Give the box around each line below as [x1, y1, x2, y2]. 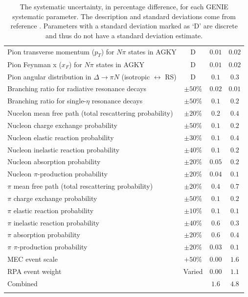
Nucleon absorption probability [7, 156, 101, 167]
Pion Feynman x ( [7, 59, 62, 69]
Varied [183, 266, 203, 276]
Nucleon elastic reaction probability [7, 132, 114, 142]
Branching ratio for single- [7, 96, 87, 106]
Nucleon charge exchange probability [7, 120, 117, 130]
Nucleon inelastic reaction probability [7, 144, 120, 154]
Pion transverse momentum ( [7, 46, 95, 56]
